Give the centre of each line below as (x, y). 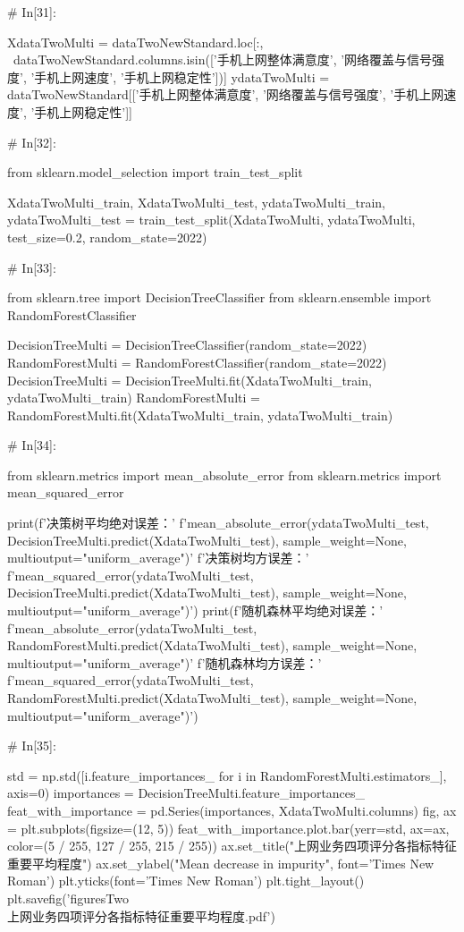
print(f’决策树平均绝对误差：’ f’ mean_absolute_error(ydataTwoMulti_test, (218, 523)
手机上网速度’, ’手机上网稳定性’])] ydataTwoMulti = (182, 76)
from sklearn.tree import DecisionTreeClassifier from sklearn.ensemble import (219, 297)
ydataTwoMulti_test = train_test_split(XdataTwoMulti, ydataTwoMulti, (211, 220)
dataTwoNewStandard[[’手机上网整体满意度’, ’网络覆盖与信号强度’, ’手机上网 (226, 94)
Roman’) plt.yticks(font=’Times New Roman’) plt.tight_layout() (186, 881)
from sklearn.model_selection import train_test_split (155, 172)
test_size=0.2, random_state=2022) (107, 237)
